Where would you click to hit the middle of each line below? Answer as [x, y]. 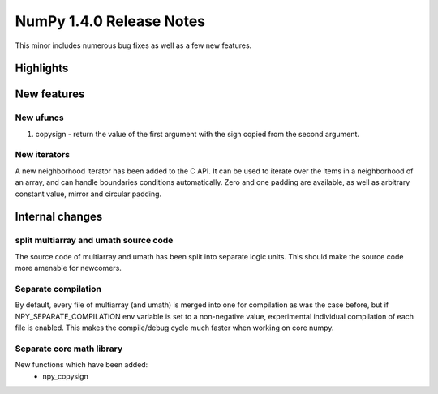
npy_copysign [65, 376]
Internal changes [59, 217]
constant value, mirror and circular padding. [88, 194]
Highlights [42, 69]
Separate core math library [69, 349]
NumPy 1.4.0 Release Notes [110, 21]
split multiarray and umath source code [94, 241]
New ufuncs [39, 118]
